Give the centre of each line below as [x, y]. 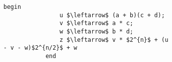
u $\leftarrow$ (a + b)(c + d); [112, 15]
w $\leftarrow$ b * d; [96, 31]
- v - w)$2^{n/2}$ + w [40, 48]
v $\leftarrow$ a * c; [96, 23]
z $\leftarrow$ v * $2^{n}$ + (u [114, 40]
